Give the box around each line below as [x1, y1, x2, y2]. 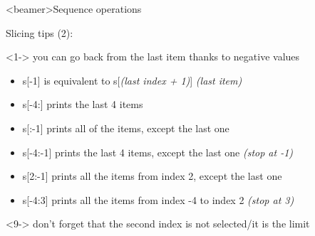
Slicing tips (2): [6, 25, 73, 40]
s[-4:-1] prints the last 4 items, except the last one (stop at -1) [22, 144, 294, 159]
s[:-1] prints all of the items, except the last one [22, 120, 229, 135]
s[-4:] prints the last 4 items [22, 97, 143, 112]
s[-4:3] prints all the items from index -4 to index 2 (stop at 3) [22, 192, 294, 207]
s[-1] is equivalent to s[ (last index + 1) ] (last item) [22, 73, 242, 87]
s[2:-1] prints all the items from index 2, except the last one [22, 168, 282, 183]
